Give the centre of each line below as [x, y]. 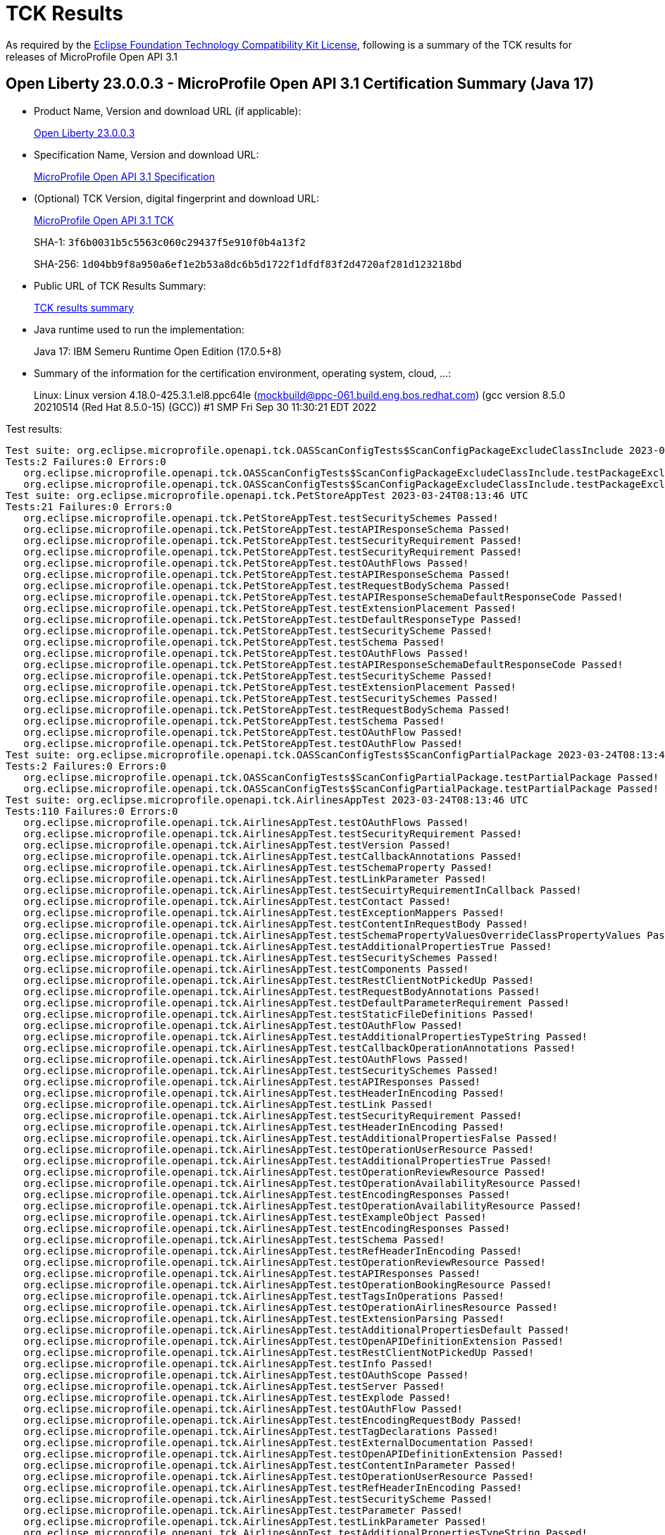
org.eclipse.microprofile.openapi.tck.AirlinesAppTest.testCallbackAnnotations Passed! [273, 856]
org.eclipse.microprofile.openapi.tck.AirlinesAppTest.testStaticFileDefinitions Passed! [279, 1014]
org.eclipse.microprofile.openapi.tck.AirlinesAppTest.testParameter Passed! [243, 1510]
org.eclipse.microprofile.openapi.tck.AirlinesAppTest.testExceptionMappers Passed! [264, 912]
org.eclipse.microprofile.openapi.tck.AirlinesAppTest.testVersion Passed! [237, 845]
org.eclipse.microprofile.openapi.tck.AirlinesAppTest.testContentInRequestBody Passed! [276, 924]
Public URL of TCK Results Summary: [120, 285]
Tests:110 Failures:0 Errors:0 [92, 811]
